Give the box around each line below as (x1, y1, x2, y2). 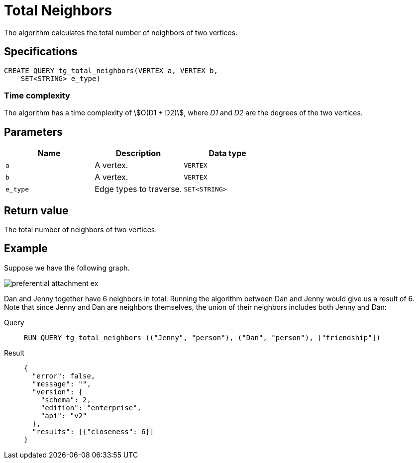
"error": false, (32, 371, 96, 380)
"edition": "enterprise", (40, 403, 142, 412)
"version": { (32, 387, 83, 396)
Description (115, 148, 161, 159)
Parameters (4, 125, 63, 138)
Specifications (4, 45, 78, 58)
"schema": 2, (40, 395, 91, 404)
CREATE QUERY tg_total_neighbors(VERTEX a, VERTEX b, (4, 66, 218, 75)
